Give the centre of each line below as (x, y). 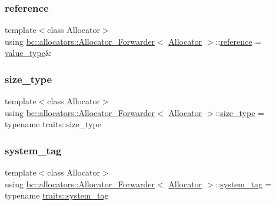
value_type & (28, 53)
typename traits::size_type (53, 124)
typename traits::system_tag (57, 195)
